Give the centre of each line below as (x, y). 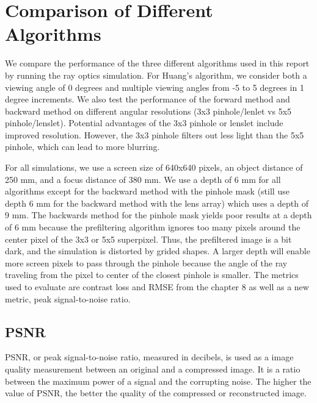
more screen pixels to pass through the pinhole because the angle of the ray (146, 262)
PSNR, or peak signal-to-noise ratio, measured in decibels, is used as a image (149, 357)
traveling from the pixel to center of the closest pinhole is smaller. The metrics (152, 275)
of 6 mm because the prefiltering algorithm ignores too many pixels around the (153, 227)
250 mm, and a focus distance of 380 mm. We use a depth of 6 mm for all (143, 179)
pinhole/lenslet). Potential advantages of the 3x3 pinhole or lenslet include (144, 123)
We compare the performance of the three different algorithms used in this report (157, 63)
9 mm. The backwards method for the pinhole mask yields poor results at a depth (158, 215)
